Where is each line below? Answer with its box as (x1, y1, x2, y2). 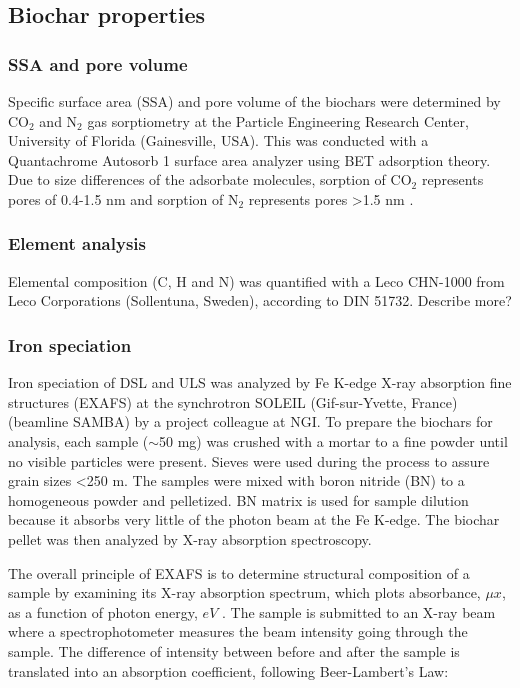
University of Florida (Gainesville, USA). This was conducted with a (8, 130, 429, 151)
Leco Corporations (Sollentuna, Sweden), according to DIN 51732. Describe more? (8, 290, 512, 311)
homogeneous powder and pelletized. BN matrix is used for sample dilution (8, 489, 469, 510)
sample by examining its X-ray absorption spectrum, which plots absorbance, (8, 582, 481, 603)
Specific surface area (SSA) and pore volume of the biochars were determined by (8, 91, 501, 111)
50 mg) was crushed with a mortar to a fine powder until (159, 430, 508, 451)
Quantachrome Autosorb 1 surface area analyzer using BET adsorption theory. (8, 149, 491, 170)
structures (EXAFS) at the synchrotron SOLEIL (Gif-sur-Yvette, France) (8, 391, 458, 412)
